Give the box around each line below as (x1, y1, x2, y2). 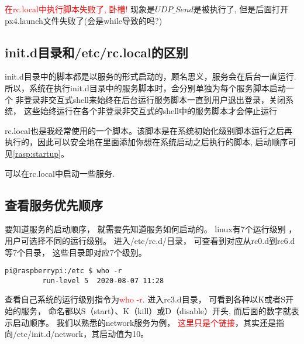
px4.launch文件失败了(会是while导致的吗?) (5, 14, 163, 26)
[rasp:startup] (13, 147, 61, 159)
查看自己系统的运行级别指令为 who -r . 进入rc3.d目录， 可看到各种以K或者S (5, 293, 285, 305)
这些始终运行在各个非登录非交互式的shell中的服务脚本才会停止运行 (23, 105, 277, 117)
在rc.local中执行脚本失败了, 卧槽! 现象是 (5, 3, 156, 15)
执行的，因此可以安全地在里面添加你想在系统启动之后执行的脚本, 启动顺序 (5, 136, 288, 148)
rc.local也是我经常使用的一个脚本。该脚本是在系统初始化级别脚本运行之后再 (5, 124, 292, 136)
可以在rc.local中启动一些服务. (5, 167, 115, 179)
